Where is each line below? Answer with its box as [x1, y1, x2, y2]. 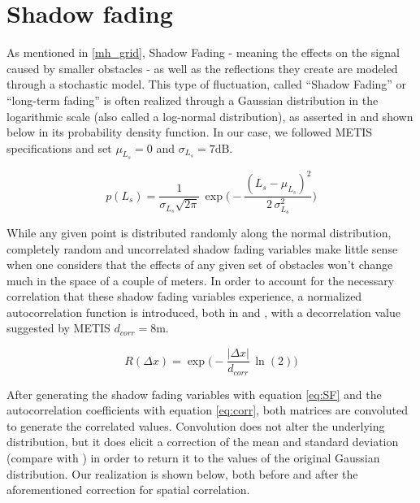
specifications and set [6, 139, 112, 156]
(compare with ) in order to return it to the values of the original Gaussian [6, 449, 380, 466]
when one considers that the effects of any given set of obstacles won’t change [6, 256, 393, 273]
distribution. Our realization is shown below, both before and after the [6, 465, 358, 482]
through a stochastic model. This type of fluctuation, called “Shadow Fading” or [6, 76, 407, 93]
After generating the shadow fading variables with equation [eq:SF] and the [6, 385, 382, 402]
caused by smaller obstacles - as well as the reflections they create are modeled [6, 59, 398, 76]
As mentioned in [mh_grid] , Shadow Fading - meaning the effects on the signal [6, 44, 400, 61]
